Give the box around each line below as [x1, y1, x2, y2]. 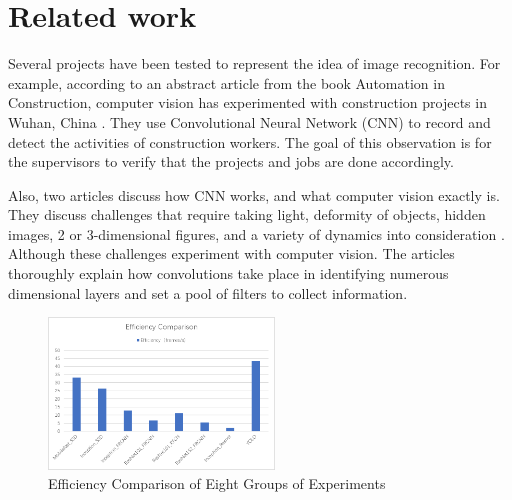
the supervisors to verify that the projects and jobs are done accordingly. [8, 151, 454, 172]
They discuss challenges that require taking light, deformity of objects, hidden [8, 204, 486, 225]
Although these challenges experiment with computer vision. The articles [8, 243, 455, 264]
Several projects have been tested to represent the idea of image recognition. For [8, 53, 501, 74]
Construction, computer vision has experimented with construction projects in [8, 92, 487, 113]
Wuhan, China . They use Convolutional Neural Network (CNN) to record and [8, 111, 491, 132]
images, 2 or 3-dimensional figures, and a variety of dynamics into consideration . [8, 223, 505, 244]
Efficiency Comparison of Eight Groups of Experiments [48, 473, 386, 494]
